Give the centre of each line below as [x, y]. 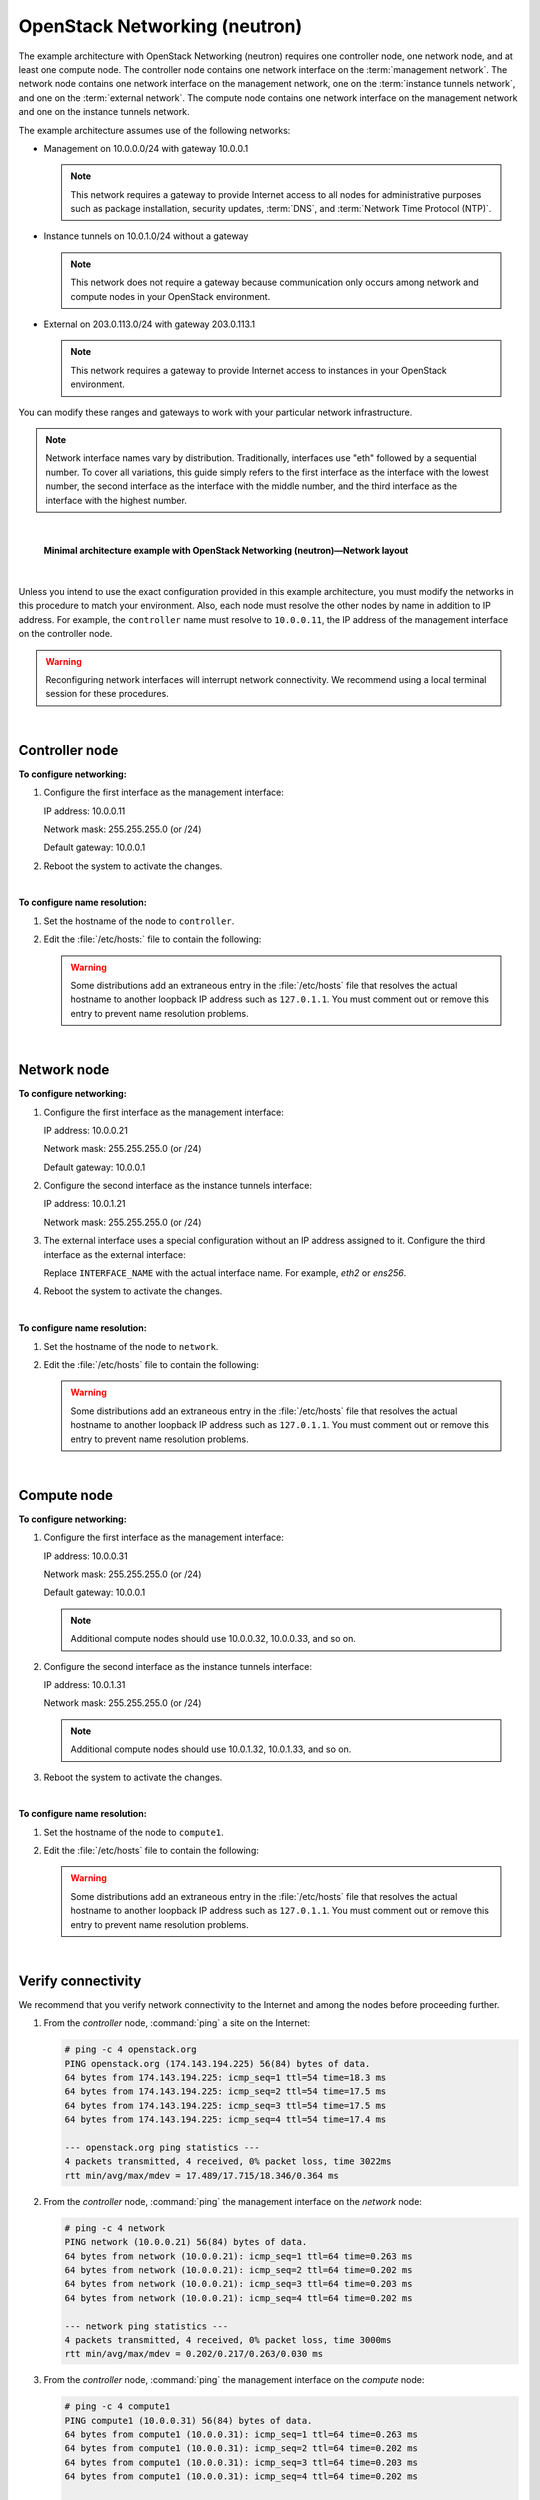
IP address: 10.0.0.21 [86, 1130]
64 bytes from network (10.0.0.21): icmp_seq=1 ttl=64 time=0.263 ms [238, 2256]
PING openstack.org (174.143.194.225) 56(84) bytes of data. [217, 2063]
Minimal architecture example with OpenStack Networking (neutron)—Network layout [226, 551]
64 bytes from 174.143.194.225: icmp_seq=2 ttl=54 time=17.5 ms [225, 2091]
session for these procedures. [107, 694]
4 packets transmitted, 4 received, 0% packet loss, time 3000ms [228, 2339]
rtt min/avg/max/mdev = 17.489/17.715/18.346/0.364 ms [201, 2175]
